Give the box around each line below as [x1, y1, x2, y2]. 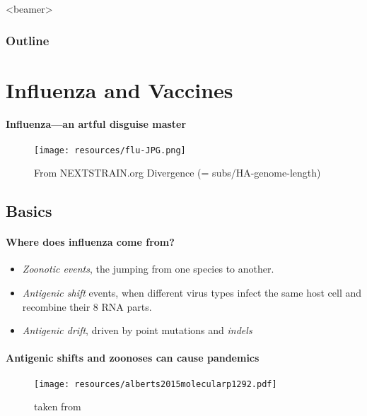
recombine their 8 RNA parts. [22, 299, 152, 314]
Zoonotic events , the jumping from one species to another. [22, 261, 274, 276]
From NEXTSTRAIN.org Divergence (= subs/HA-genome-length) [34, 165, 321, 180]
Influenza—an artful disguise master [6, 117, 187, 131]
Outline [6, 31, 49, 49]
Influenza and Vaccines [6, 75, 233, 104]
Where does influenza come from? [6, 234, 175, 249]
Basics [6, 200, 52, 222]
